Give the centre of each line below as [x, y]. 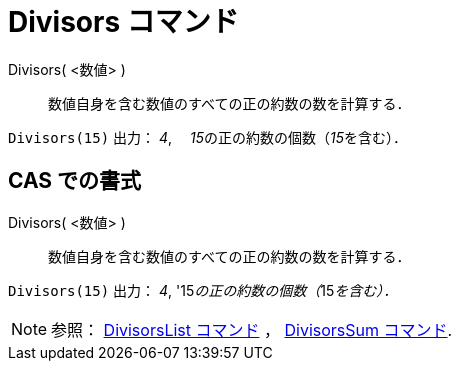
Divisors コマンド [123, 22]
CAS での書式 [75, 181]
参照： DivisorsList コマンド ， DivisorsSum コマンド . [252, 329]
